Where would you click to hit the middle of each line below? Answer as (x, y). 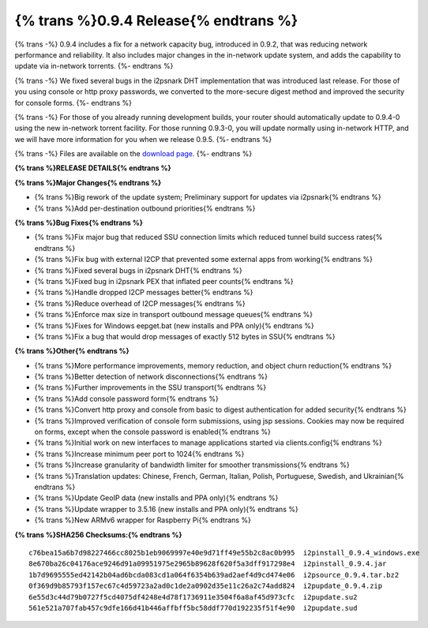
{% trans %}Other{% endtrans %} (72, 351)
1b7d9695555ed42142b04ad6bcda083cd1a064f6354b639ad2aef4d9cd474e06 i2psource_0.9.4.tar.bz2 (214, 575)
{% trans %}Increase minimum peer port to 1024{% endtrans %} (139, 454)
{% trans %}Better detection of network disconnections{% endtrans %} (151, 377)
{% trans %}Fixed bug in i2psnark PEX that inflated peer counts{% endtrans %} (164, 281)
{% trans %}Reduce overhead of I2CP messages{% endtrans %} (140, 303)
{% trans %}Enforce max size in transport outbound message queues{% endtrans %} (174, 315)
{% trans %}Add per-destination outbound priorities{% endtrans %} (145, 208)
